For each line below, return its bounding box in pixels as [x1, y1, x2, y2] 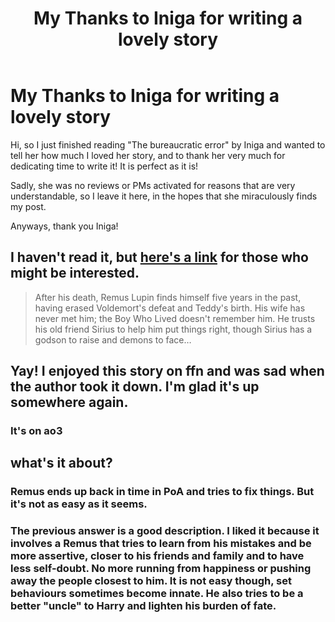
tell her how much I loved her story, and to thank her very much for [10, 149, 286, 161]
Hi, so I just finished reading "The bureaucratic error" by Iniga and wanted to [10, 138, 326, 151]
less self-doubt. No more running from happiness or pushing [10, 562, 312, 576]
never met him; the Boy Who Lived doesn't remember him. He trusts [34, 312, 316, 324]
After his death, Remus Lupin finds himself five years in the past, [34, 291, 302, 303]
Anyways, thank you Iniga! [10, 220, 119, 232]
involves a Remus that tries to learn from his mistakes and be [10, 537, 312, 551]
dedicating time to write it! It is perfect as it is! [10, 160, 199, 172]
